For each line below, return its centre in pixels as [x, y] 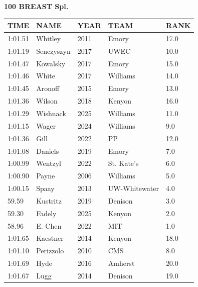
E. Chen [49, 225]
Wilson [47, 101]
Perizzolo [50, 251]
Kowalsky [51, 63]
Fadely [46, 213]
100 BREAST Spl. [36, 6]
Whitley [49, 38]
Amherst [121, 263]
